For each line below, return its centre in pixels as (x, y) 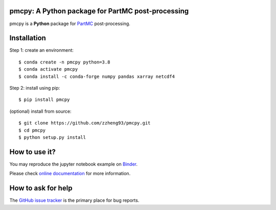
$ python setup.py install (52, 137)
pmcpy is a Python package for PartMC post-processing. (70, 24)
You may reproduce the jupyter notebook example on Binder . (74, 164)
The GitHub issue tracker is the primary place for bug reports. (74, 200)
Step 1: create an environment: (42, 50)
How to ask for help (41, 188)
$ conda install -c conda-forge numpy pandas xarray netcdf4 (97, 76)
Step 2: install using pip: (35, 88)
